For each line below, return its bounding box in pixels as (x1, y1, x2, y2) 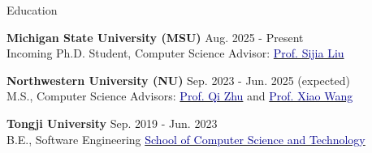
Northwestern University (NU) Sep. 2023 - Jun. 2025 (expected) (6, 71, 350, 88)
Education (6, 2, 58, 18)
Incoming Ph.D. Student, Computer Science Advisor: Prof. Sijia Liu (6, 45, 344, 62)
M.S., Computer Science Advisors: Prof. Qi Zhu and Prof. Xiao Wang (6, 87, 353, 104)
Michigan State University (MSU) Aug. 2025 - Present (6, 28, 304, 45)
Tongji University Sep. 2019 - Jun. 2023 (6, 114, 218, 131)
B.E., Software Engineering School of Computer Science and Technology (6, 130, 366, 147)
